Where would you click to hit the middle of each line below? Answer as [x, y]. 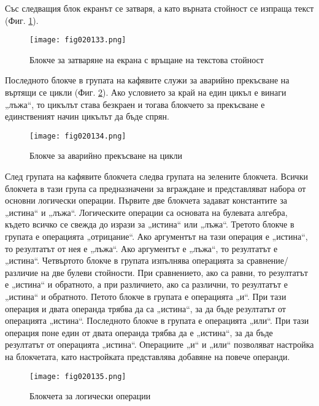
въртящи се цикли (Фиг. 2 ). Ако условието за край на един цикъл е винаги [146, 92]
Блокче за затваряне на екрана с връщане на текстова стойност [147, 59]
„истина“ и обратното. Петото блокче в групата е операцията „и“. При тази [146, 296]
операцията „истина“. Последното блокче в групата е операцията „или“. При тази [157, 320]
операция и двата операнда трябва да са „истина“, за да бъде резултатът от [145, 308]
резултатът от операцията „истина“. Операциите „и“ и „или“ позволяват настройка [159, 344]
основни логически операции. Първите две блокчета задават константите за [146, 200]
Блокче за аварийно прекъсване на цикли [106, 155]
